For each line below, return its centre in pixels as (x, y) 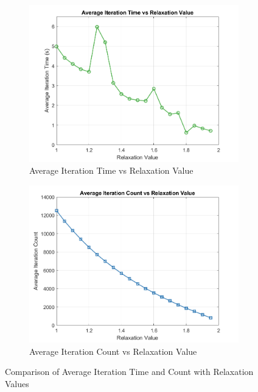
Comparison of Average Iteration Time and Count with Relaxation (129, 372)
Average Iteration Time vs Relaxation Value (111, 170)
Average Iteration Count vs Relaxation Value (113, 351)
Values (17, 383)
